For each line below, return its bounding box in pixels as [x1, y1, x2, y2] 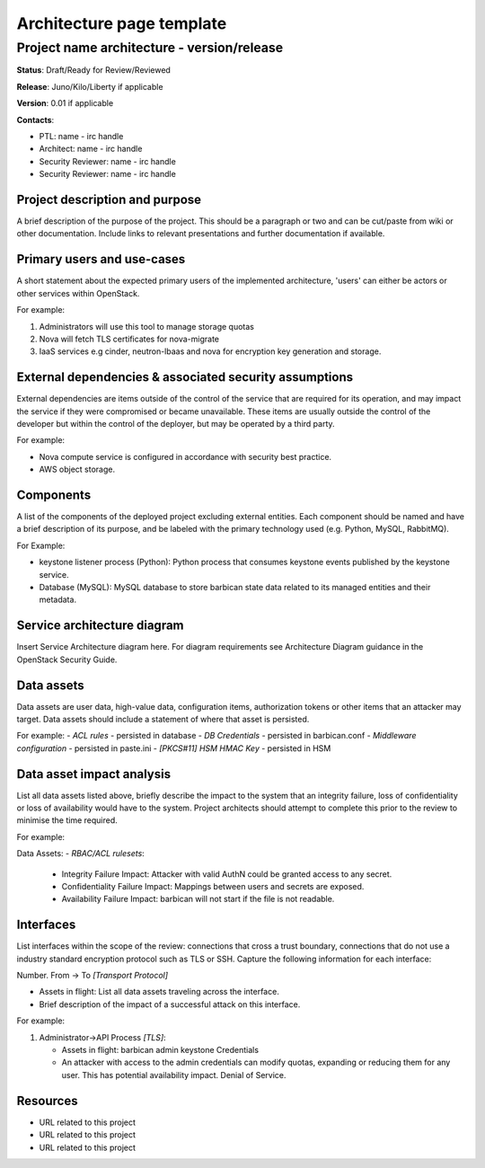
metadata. [39, 594, 76, 606]
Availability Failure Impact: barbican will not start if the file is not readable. [61, 894, 335, 905]
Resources [16, 1093, 78, 1109]
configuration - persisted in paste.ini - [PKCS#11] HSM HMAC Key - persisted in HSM [16, 742, 331, 754]
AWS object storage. [39, 464, 116, 475]
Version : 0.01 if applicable [16, 98, 114, 109]
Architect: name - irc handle [39, 144, 143, 155]
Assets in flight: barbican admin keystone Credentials [61, 1045, 260, 1056]
